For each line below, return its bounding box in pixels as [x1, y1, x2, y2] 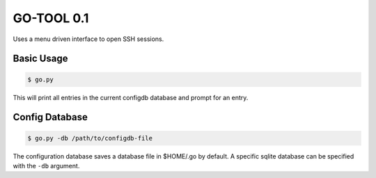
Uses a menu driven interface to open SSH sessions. [13, 35, 164, 43]
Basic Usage [13, 53, 68, 65]
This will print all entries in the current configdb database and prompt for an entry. [13, 93, 249, 102]
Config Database [13, 111, 88, 123]
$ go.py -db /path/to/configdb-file [27, 134, 153, 142]
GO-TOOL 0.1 [13, 10, 89, 26]
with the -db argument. [13, 161, 80, 170]
